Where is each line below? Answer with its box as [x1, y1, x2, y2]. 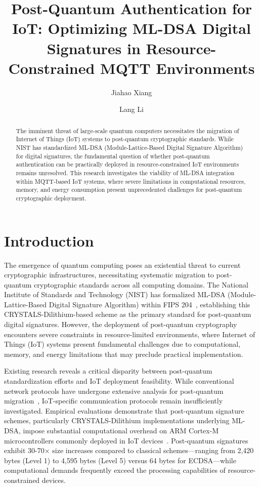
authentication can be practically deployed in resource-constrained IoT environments [16, 160, 239, 169]
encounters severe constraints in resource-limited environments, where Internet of [4, 329, 255, 339]
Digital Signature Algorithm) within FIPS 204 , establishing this [49, 299, 250, 309]
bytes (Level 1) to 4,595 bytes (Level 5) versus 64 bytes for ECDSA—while [4, 455, 236, 465]
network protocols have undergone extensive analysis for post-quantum [4, 385, 224, 396]
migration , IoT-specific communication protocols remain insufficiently [4, 395, 223, 406]
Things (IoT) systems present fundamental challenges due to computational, [4, 339, 241, 349]
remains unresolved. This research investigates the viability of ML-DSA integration [16, 168, 235, 177]
